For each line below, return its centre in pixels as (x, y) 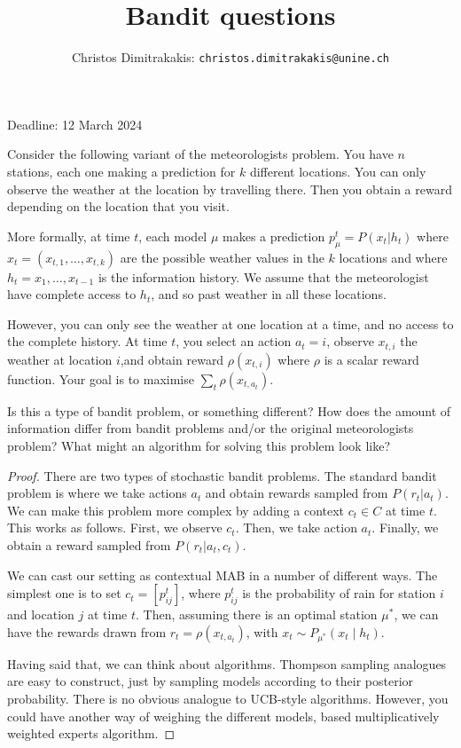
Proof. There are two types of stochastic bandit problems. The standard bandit (222, 475)
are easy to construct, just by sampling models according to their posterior (211, 681)
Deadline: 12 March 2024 (75, 124)
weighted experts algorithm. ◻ (91, 733)
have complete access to (72, 294)
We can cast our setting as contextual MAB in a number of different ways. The (223, 575)
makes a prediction (274, 236)
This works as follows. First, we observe (115, 528)
